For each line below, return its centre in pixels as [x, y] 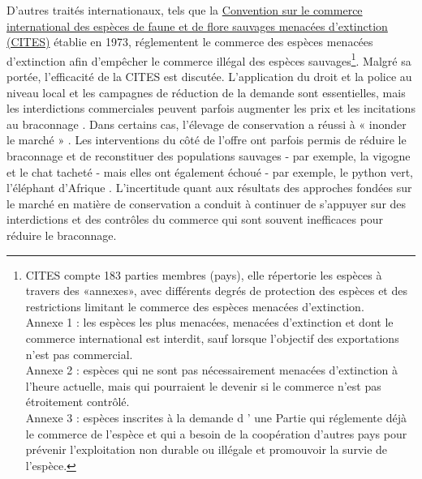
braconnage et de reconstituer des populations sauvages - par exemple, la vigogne [209, 156]
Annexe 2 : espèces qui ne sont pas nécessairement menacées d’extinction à [212, 370]
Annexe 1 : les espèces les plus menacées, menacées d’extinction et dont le [209, 322]
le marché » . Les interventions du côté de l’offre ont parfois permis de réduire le [207, 140]
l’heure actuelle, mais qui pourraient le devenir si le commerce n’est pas [203, 385]
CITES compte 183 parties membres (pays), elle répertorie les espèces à [204, 274]
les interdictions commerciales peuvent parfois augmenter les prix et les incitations [211, 108]
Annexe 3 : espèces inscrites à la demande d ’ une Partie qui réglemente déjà [216, 417]
